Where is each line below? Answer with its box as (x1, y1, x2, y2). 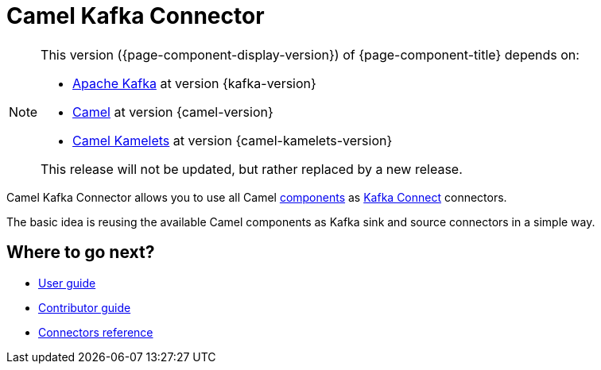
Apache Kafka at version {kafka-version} (72, 75, 316, 91)
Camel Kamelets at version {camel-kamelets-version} (72, 132, 393, 148)
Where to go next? (6, 242, 155, 263)
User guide (38, 276, 96, 290)
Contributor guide (38, 300, 131, 314)
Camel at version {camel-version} (72, 103, 273, 120)
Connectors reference (38, 325, 153, 339)
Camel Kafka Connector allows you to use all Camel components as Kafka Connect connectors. (6, 190, 507, 204)
